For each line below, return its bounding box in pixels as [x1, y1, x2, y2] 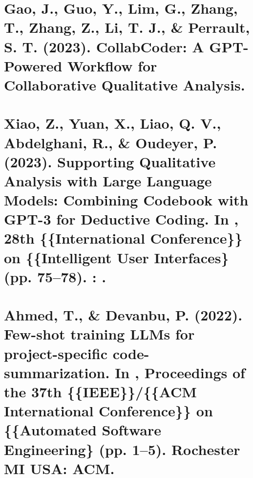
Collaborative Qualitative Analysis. [4, 74, 245, 94]
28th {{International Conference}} [4, 228, 243, 248]
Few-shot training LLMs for [4, 324, 195, 344]
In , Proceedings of [115, 362, 245, 382]
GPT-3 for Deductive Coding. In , [4, 209, 239, 229]
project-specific [4, 343, 107, 363]
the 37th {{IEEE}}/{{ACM [4, 381, 197, 401]
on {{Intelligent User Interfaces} [4, 247, 229, 267]
